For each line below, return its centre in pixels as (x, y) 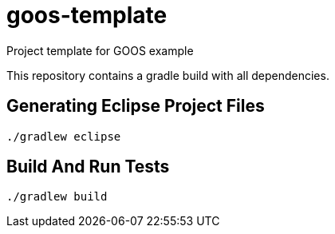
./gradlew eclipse (64, 136)
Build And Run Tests (88, 167)
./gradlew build (57, 197)
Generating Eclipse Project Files (136, 106)
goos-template (87, 15)
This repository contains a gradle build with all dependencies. (168, 75)
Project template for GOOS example (100, 50)
